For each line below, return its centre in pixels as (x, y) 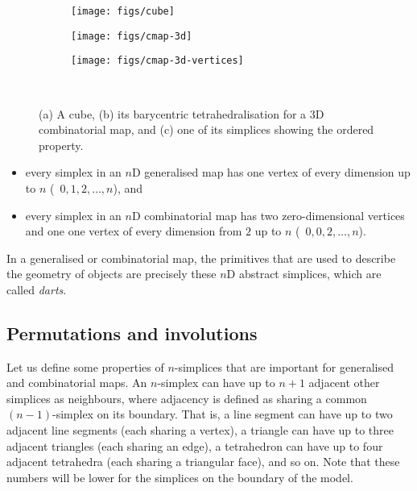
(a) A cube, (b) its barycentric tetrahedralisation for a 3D (182, 113)
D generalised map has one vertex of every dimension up (271, 172)
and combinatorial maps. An (77, 383)
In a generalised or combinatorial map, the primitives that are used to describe (201, 258)
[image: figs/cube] (123, 11)
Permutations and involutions (132, 333)
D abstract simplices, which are (304, 274)
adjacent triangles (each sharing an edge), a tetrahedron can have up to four (195, 445)
